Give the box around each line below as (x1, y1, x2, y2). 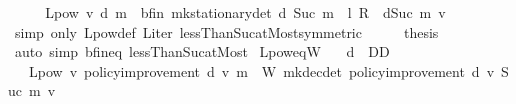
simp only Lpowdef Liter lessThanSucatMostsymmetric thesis (14, 21, 439, 42)
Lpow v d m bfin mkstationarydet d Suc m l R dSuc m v (45, 2, 446, 22)
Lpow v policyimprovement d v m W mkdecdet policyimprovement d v (28, 60, 495, 81)
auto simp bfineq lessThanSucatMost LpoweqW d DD (14, 41, 390, 62)
